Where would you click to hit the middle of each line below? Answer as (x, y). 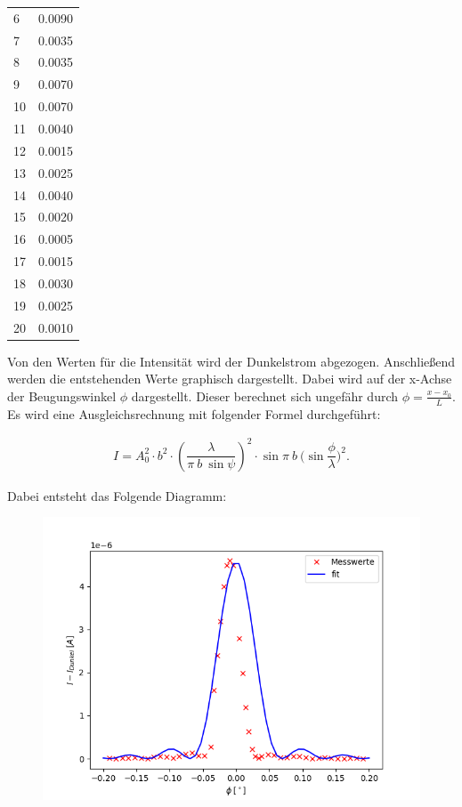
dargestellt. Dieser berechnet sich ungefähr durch (265, 395)
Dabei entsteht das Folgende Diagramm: (117, 495)
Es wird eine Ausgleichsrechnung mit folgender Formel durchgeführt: (194, 413)
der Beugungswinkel (62, 395)
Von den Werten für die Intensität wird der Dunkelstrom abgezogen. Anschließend (231, 361)
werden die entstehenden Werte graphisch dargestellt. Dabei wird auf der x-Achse (230, 379)
